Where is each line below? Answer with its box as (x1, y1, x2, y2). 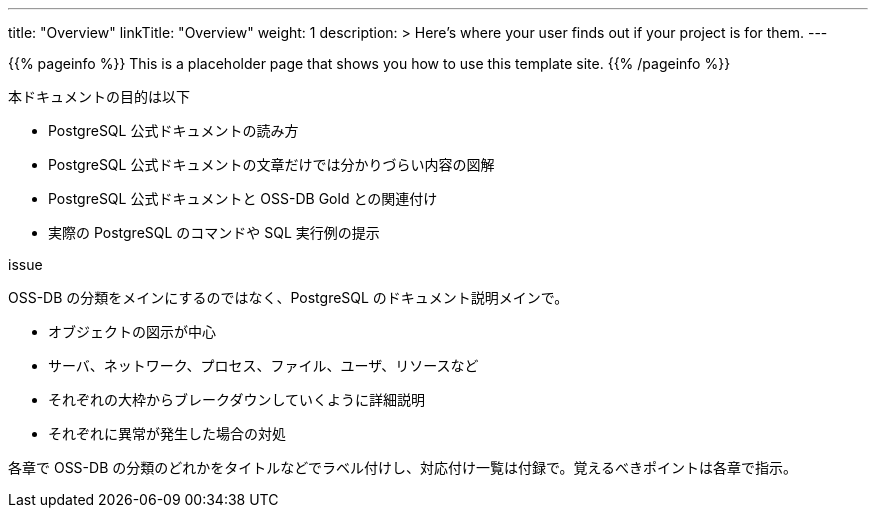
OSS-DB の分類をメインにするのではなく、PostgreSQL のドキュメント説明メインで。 (8, 289, 569, 306)
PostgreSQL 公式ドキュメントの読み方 (48, 122, 299, 139)
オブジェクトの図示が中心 (48, 323, 216, 340)
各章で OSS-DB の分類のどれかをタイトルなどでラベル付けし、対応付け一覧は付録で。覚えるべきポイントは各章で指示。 (8, 459, 797, 476)
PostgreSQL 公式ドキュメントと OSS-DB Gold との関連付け (48, 190, 438, 207)
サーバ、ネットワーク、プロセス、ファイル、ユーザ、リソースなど (48, 357, 479, 374)
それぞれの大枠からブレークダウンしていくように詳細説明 (48, 391, 426, 408)
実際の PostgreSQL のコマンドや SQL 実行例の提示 (48, 224, 380, 241)
